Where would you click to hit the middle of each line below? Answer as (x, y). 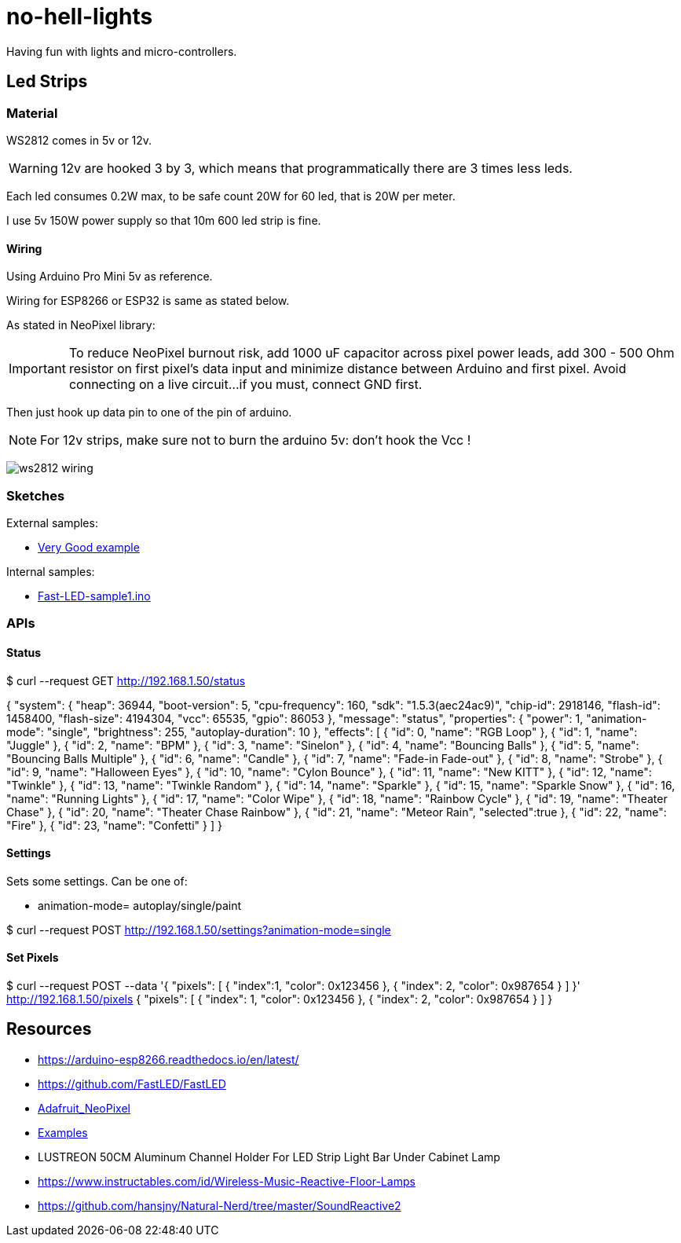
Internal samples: (51, 571)
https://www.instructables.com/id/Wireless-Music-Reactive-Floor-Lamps (227, 1181)
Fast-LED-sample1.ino (94, 596)
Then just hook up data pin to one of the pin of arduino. (149, 412)
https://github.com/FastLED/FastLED (132, 1083)
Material (32, 113)
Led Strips (47, 82)
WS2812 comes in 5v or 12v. (79, 140)
